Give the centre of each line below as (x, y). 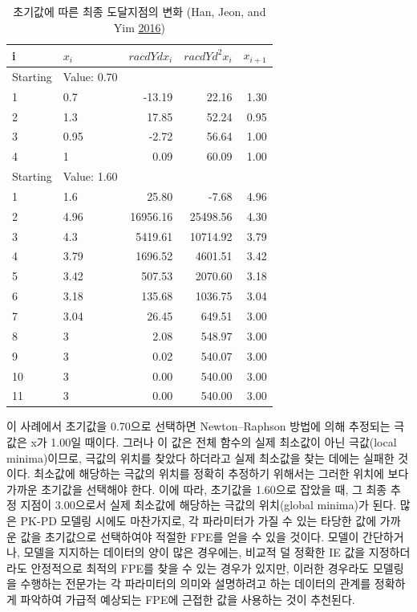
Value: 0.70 (90, 76)
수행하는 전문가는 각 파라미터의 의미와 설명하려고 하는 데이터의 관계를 (196, 583)
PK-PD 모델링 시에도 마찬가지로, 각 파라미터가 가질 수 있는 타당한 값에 (198, 521)
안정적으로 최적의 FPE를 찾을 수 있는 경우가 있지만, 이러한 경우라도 (200, 567)
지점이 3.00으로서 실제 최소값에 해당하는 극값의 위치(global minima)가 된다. (208, 505)
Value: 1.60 (90, 176)
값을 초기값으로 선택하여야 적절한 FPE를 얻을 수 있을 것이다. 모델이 (190, 536)
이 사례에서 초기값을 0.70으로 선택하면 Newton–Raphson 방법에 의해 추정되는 (198, 426)
